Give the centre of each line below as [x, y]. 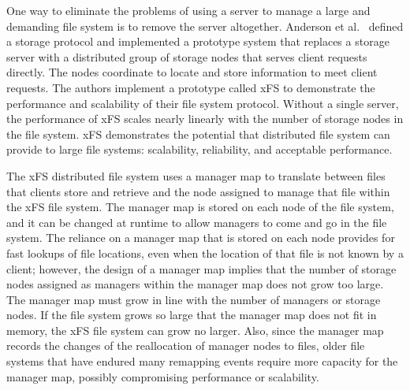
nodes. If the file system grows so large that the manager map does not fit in [192, 315]
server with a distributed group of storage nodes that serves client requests [187, 56]
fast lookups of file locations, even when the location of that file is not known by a [205, 253]
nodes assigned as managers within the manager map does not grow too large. [195, 284]
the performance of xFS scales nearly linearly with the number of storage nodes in [205, 119]
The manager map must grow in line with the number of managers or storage [194, 299]
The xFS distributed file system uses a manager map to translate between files [196, 175]
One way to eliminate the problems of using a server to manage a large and [188, 10]
